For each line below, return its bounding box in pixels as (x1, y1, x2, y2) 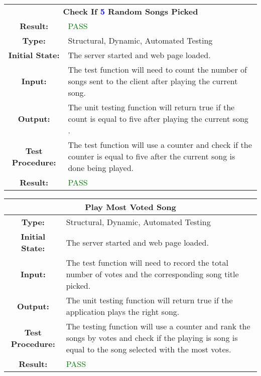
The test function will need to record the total (66, 257, 228, 268)
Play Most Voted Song (85, 201, 176, 213)
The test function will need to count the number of (68, 64, 247, 75)
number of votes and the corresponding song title (66, 268, 239, 280)
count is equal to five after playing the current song (68, 113, 248, 124)
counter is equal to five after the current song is (68, 150, 235, 162)
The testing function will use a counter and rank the (66, 320, 250, 332)
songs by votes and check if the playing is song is (66, 332, 238, 343)
